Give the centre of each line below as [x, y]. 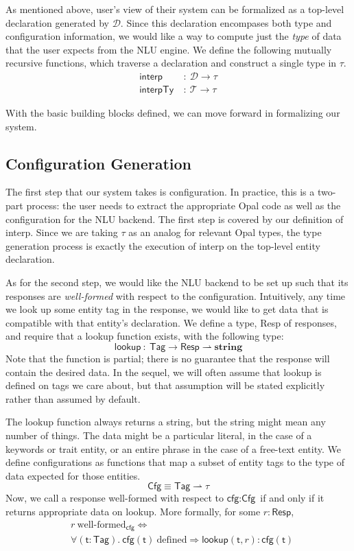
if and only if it [292, 498]
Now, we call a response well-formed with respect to [115, 498]
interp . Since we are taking [62, 232]
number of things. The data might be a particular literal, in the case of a [159, 435]
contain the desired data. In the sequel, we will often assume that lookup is [164, 372]
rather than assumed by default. [73, 398]
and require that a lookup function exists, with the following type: [145, 336]
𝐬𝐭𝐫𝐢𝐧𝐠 [228, 347]
